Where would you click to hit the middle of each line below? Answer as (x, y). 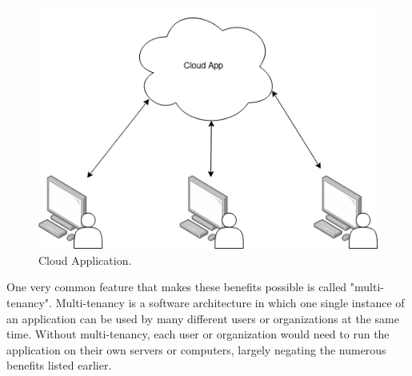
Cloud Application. (85, 260)
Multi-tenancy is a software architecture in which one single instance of (230, 303)
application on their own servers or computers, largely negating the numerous (196, 349)
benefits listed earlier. (59, 365)
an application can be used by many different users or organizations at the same (203, 318)
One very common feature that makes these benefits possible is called (177, 287)
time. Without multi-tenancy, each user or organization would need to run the (198, 334)
